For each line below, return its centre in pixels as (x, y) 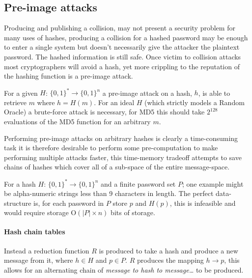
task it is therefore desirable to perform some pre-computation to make (111, 148)
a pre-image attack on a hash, (147, 93)
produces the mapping (170, 260)
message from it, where (39, 260)
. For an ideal (114, 102)
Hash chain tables (35, 232)
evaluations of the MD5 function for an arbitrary (77, 122)
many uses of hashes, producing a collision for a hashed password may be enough (126, 37)
